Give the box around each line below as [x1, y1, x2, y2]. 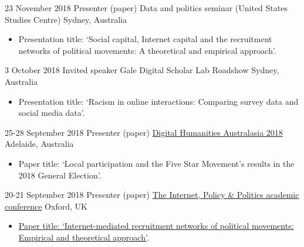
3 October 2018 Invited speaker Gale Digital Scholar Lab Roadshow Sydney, [5, 64, 279, 76]
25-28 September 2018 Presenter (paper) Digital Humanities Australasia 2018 [5, 126, 283, 138]
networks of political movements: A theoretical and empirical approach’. [18, 44, 276, 56]
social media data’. [18, 107, 85, 119]
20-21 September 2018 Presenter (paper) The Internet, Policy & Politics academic [5, 188, 299, 201]
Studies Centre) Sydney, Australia [5, 13, 127, 25]
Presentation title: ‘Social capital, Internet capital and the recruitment [18, 33, 272, 45]
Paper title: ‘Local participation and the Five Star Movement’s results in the [18, 157, 295, 169]
